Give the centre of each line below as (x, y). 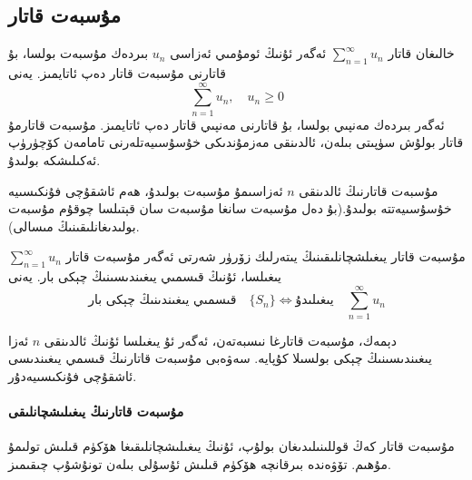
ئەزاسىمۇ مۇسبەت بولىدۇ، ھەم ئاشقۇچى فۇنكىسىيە (146, 190)
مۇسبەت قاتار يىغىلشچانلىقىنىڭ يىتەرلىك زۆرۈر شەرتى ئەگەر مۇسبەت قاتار (265, 256)
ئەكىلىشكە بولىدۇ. (54, 159)
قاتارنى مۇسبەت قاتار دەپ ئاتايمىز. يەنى (117, 73)
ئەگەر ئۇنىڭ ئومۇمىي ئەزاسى (248, 53)
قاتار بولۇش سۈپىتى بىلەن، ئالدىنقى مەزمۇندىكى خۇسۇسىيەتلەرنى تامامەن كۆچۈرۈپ (236, 142)
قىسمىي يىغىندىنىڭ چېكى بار (162, 301)
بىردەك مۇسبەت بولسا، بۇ (79, 53)
